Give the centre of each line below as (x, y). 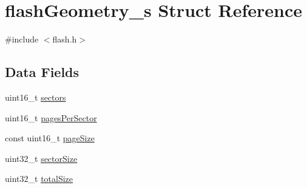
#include (22, 39)
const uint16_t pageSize (50, 138)
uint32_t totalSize (39, 179)
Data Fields (42, 72)
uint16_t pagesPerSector (51, 117)
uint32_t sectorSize (41, 158)
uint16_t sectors (35, 97)
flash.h (65, 39)
